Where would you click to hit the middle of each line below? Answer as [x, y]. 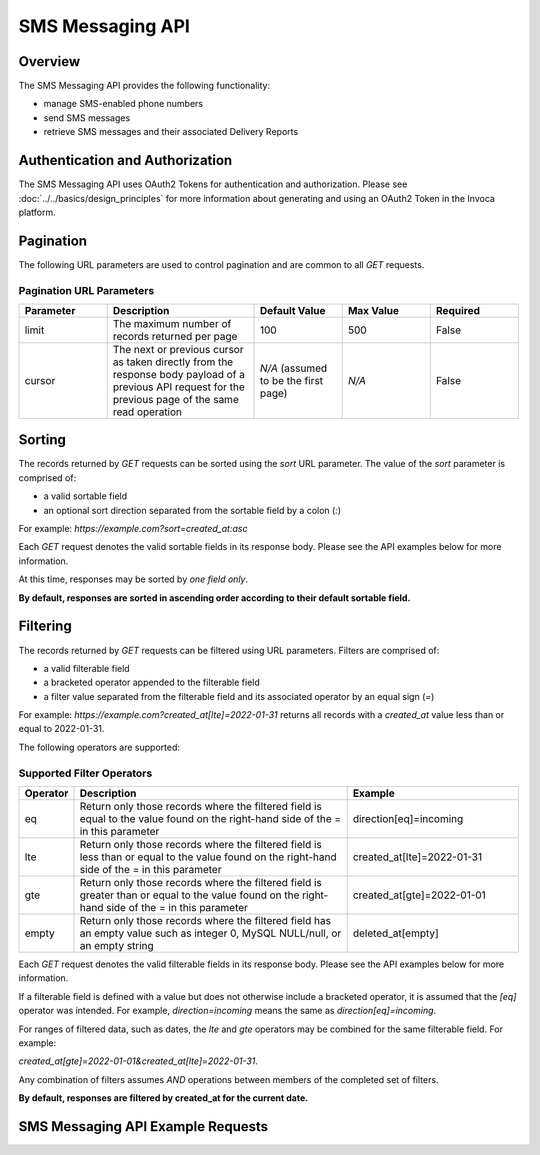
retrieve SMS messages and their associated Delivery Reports [171, 132]
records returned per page [175, 336]
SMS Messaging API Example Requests [143, 1126]
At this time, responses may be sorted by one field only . [133, 579]
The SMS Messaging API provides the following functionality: [144, 86]
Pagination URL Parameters [86, 290]
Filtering [45, 626]
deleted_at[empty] [395, 933]
